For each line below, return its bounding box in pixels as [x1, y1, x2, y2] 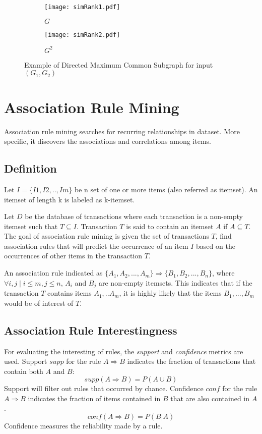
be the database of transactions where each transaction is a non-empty [25, 211, 243, 222]
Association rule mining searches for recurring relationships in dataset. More [4, 126, 240, 136]
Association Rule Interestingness [4, 322, 177, 338]
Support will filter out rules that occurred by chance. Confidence [4, 383, 204, 394]
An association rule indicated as [4, 267, 103, 278]
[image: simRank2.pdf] [44, 31, 120, 38]
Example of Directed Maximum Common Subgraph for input [24, 59, 213, 70]
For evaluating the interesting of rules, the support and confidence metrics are [4, 346, 243, 356]
